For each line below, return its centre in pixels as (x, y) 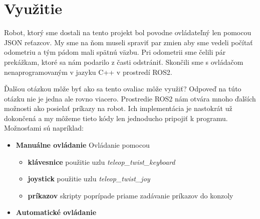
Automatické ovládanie (56, 212)
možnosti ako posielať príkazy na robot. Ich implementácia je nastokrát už (118, 108)
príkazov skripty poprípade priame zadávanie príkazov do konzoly (131, 195)
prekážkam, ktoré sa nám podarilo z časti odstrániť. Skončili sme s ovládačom (124, 62)
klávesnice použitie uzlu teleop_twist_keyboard (101, 161)
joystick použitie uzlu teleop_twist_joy (89, 179)
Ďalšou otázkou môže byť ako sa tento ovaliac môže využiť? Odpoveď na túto (123, 89)
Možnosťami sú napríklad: (44, 128)
